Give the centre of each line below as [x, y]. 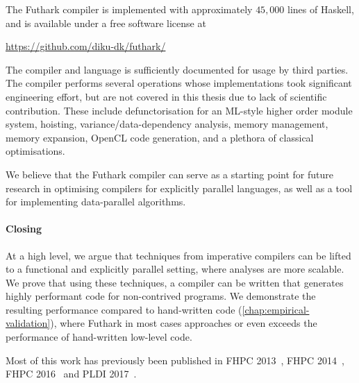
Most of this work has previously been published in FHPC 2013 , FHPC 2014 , [175, 360]
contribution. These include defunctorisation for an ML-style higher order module [179, 110]
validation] [28, 323]
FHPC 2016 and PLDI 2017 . [71, 374]
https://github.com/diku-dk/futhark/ [86, 46]
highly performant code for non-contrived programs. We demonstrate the [161, 296]
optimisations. [35, 151]
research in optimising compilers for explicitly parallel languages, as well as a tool [179, 188]
